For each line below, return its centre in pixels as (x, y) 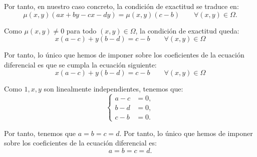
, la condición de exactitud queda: (187, 30)
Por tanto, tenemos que (40, 133)
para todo (81, 30)
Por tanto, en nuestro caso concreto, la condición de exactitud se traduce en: (121, 6)
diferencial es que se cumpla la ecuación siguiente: (80, 64)
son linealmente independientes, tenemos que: (113, 89)
